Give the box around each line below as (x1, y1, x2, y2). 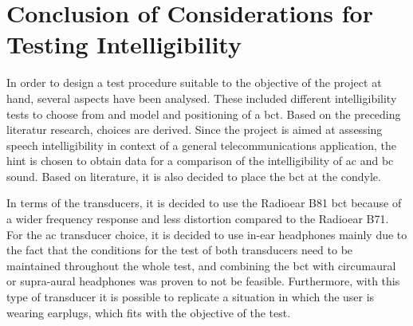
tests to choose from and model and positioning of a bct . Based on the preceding (6, 105, 401, 122)
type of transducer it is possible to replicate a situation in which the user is (6, 289, 375, 305)
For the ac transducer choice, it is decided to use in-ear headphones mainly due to (6, 226, 407, 242)
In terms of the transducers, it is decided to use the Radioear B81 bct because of (6, 194, 402, 211)
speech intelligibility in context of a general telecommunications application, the (6, 136, 397, 153)
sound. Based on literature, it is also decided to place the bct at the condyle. (6, 167, 381, 184)
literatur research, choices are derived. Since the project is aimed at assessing (6, 121, 383, 138)
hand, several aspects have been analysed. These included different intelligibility (6, 89, 397, 106)
